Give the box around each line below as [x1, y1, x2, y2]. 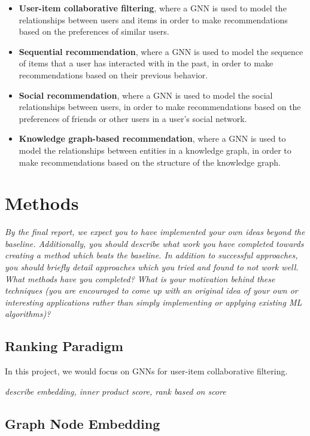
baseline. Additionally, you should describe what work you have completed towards [5, 237, 304, 249]
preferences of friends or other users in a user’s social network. [19, 112, 247, 124]
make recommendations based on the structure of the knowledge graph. [19, 156, 281, 168]
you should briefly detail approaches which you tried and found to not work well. [5, 261, 299, 273]
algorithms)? [5, 307, 51, 320]
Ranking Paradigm [5, 337, 123, 355]
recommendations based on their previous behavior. [19, 68, 208, 81]
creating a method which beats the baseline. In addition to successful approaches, [5, 249, 298, 261]
